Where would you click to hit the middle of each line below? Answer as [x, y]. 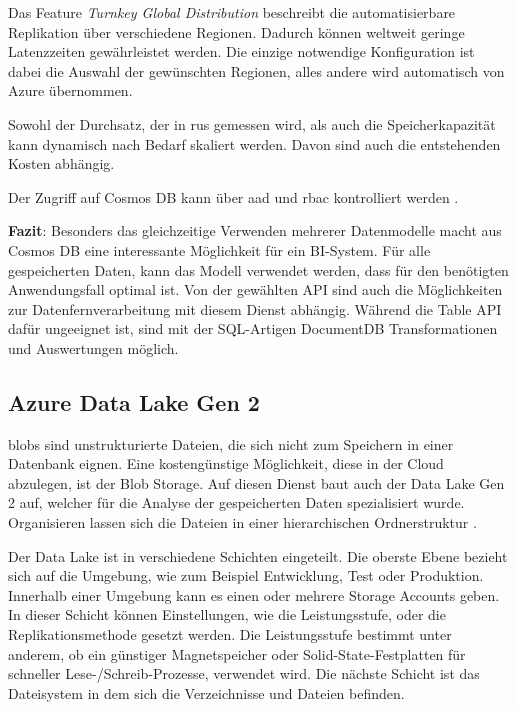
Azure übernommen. [70, 90]
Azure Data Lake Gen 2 [134, 401]
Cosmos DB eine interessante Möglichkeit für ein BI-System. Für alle [219, 249]
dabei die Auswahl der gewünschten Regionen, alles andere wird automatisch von [256, 70]
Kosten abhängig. [61, 163]
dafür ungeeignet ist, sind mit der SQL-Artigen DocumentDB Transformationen [253, 328]
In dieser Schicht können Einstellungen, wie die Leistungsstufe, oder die [227, 614]
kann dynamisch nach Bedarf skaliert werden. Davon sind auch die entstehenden [254, 143]
